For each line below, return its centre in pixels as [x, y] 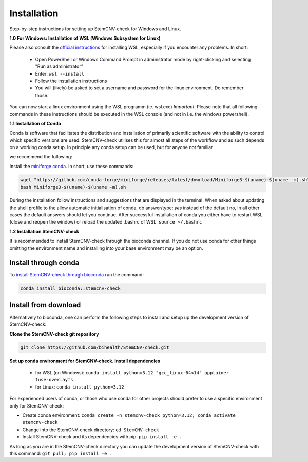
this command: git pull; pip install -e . [61, 453]
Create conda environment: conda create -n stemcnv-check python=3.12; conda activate [129, 415]
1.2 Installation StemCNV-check [44, 231]
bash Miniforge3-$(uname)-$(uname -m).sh [73, 187]
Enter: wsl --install [60, 73]
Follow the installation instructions [71, 81]
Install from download [45, 305]
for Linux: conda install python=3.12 [80, 387]
